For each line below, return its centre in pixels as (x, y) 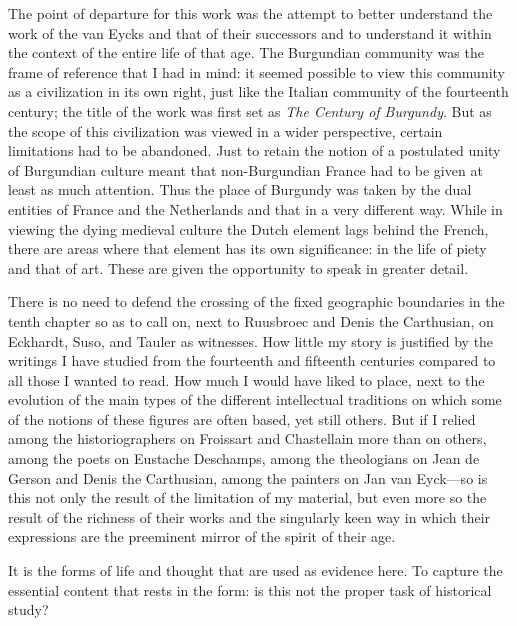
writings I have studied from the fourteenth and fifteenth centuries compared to (252, 360)
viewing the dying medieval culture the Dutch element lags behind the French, (248, 228)
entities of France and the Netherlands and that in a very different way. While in (255, 208)
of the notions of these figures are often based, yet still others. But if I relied (242, 418)
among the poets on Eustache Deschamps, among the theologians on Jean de (244, 458)
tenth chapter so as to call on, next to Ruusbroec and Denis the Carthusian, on (251, 320)
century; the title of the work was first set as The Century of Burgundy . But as (250, 110)
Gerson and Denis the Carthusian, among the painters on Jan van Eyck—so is (248, 477)
